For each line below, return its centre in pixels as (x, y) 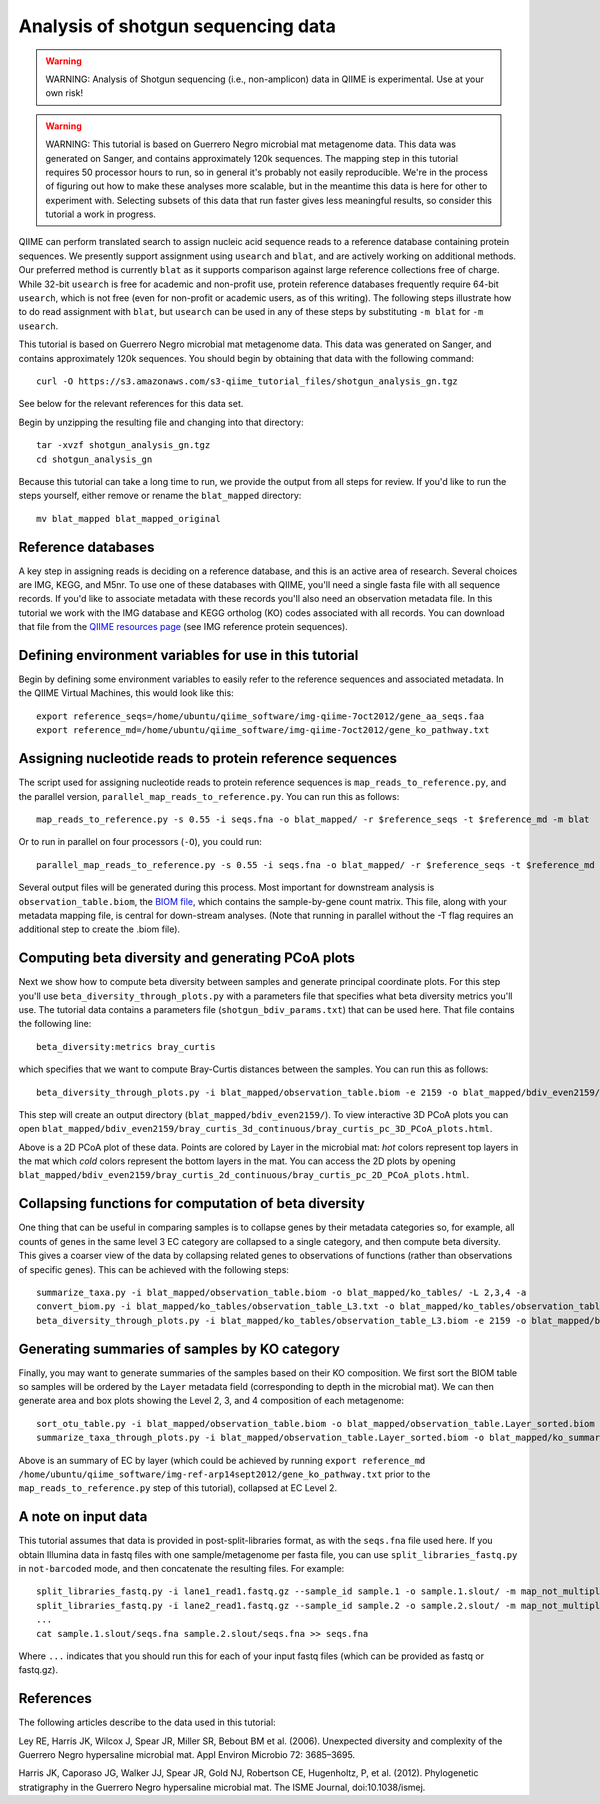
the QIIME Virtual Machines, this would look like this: (126, 693)
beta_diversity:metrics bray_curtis (126, 1046)
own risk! (64, 93)
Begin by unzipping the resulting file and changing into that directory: (161, 422)
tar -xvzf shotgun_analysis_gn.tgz (123, 445)
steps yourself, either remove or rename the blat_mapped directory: (160, 496)
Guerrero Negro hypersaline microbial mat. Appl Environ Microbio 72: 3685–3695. (186, 1755)
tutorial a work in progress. (101, 214)
